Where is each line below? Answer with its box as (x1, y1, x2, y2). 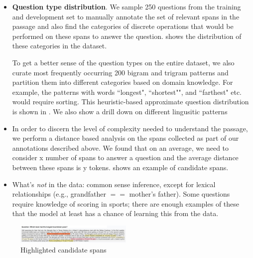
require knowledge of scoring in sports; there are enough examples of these (12, 198, 240, 209)
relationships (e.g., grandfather (12, 189, 106, 199)
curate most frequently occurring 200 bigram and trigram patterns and (12, 67, 229, 77)
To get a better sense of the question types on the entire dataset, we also (12, 57, 235, 67)
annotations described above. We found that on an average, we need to (12, 142, 229, 153)
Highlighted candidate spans (20, 245, 107, 255)
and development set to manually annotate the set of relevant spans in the (12, 11, 240, 21)
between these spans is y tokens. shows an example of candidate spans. (12, 162, 229, 172)
